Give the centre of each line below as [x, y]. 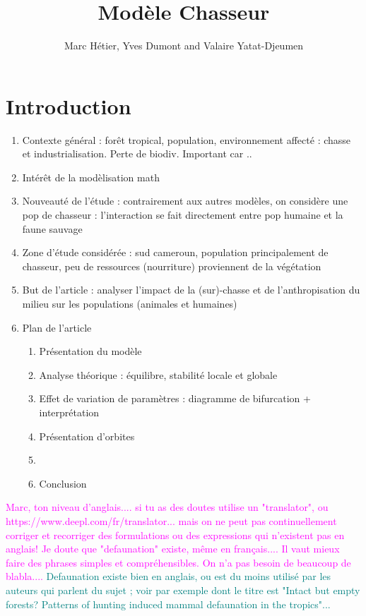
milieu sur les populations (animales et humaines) [130, 303]
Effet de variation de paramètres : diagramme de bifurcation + [175, 398]
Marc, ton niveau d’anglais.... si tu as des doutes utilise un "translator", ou [167, 507]
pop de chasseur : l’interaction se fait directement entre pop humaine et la [183, 215]
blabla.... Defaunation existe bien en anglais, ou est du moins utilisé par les [169, 576]
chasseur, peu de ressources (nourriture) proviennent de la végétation [172, 266]
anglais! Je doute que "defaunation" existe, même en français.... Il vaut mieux [173, 549]
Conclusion [63, 483]
